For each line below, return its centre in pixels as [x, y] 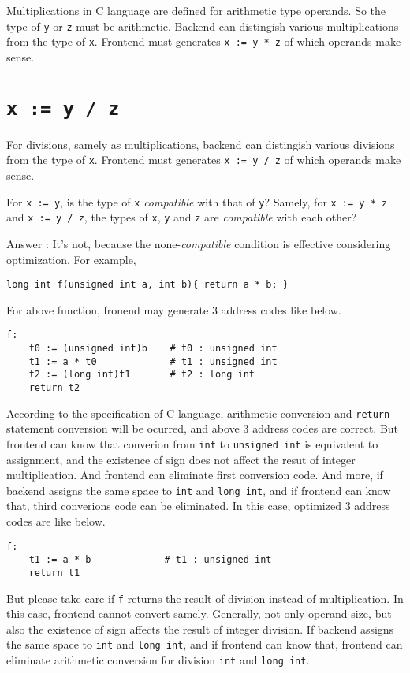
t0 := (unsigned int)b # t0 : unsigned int [153, 348]
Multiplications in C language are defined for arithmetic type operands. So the [196, 10]
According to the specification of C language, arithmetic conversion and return [198, 413]
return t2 [54, 387]
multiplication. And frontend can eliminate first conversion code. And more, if [195, 475]
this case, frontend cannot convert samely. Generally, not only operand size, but [199, 614]
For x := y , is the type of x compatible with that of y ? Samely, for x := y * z [197, 201]
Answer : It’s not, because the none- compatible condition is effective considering [199, 243]
